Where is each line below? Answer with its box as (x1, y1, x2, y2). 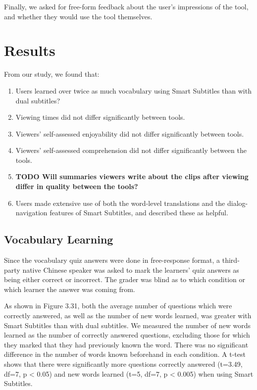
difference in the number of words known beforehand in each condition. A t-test (4, 349, 246, 359)
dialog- (227, 197, 248, 208)
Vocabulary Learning (4, 232, 113, 247)
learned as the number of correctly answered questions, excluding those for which (4, 330, 250, 340)
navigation (15, 207, 48, 218)
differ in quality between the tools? (15, 181, 138, 192)
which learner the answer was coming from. (4, 284, 135, 294)
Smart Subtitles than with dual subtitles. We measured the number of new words (4, 320, 251, 330)
